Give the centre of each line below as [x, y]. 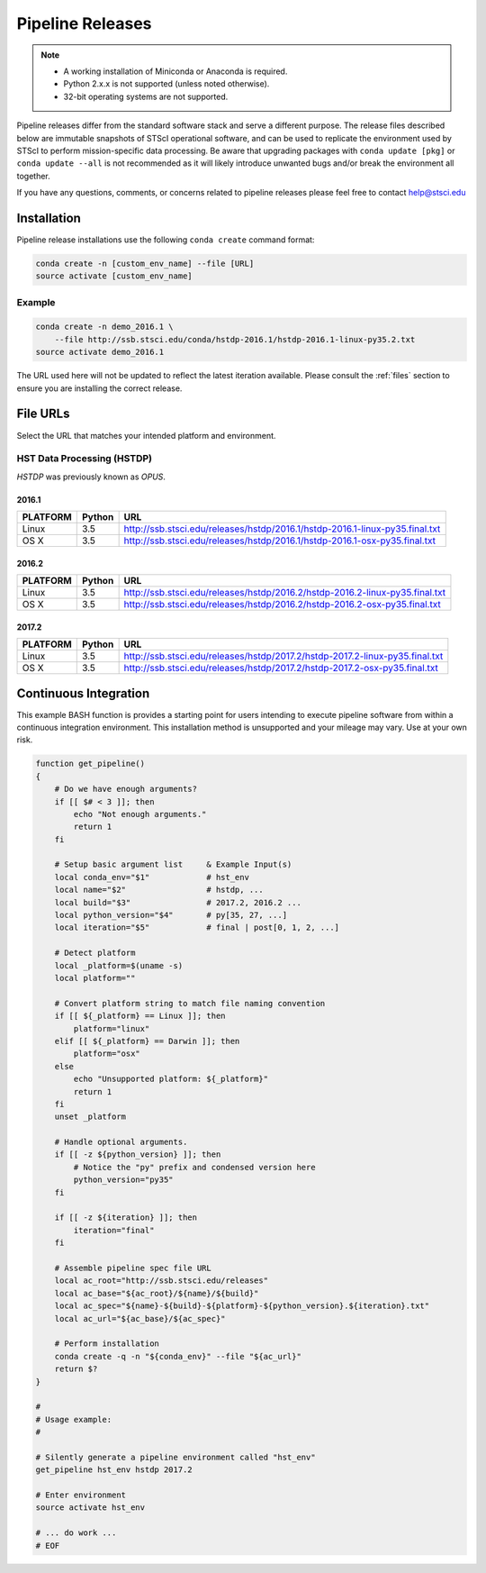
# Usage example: [74, 1419]
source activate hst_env [90, 1508]
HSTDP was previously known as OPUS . [91, 477]
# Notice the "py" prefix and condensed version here [194, 1167]
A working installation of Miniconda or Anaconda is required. [175, 71]
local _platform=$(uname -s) [119, 965]
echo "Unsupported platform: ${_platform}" [171, 1079]
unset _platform [90, 1117]
